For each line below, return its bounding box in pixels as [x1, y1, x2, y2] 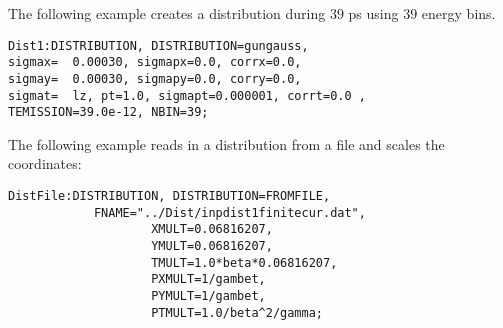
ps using [348, 3, 399, 23]
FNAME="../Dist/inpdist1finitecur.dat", [93, 205, 366, 220]
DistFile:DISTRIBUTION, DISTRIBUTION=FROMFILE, [8, 189, 331, 204]
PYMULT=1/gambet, [151, 289, 266, 303]
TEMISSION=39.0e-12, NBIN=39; [8, 105, 209, 120]
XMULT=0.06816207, [151, 222, 273, 237]
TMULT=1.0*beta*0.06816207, [151, 255, 338, 270]
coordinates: [8, 153, 82, 174]
